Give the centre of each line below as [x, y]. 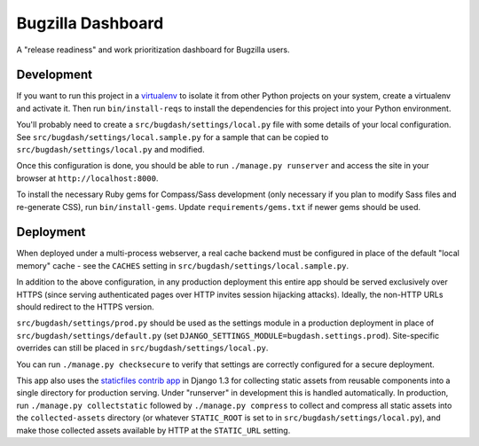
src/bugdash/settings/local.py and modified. [110, 150]
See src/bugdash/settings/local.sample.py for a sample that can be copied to [173, 137]
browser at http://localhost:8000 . [87, 178]
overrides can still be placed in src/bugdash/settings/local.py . [142, 348]
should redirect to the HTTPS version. [85, 307]
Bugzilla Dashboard [90, 23]
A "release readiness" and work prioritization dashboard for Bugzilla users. [153, 50]
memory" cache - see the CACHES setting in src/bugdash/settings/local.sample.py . [183, 265]
